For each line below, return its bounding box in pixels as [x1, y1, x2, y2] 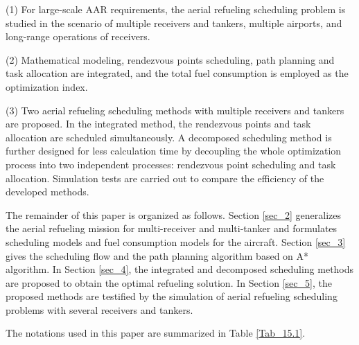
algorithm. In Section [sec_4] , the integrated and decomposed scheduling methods [6, 262, 354, 276]
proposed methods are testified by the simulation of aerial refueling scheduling [6, 289, 338, 303]
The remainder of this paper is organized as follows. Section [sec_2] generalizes [6, 207, 342, 222]
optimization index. [6, 79, 88, 94]
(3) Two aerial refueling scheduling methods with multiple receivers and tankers [6, 103, 344, 117]
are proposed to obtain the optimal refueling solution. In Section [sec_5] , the [6, 275, 332, 290]
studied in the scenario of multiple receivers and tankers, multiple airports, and [6, 15, 342, 30]
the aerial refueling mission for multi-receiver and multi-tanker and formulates [6, 221, 338, 236]
